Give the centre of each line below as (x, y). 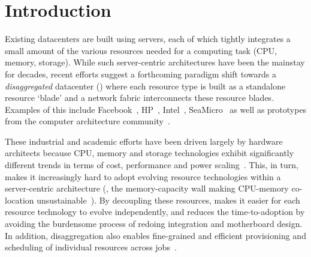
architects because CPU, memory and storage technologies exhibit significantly (150, 153)
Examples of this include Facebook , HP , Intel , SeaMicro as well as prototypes (156, 109)
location (19, 200)
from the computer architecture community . (87, 121)
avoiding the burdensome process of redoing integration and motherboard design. (154, 224)
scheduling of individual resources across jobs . (91, 247)
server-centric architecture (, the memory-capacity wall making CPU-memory (147, 188)
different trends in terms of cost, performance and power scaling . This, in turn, (152, 165)
